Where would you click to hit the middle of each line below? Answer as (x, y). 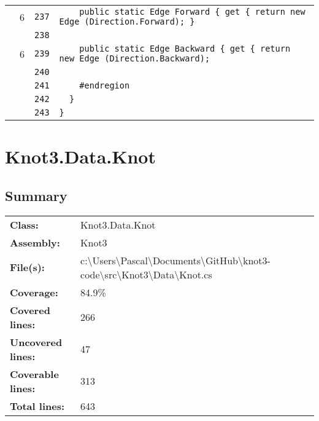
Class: (24, 224)
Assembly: (35, 242)
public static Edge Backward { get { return (185, 49)
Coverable (34, 374)
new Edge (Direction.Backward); (135, 58)
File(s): (27, 267)
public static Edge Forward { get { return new (192, 12)
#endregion (105, 85)
